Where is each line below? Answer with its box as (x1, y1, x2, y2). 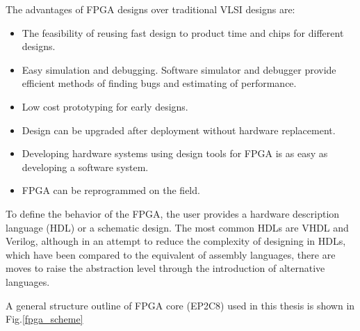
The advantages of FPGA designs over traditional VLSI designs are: (6, 2, 295, 16)
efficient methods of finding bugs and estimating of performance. (22, 76, 297, 90)
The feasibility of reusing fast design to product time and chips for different (22, 25, 344, 40)
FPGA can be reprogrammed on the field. (22, 183, 200, 197)
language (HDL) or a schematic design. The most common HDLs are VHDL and (6, 220, 349, 234)
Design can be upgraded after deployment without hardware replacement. (22, 122, 336, 137)
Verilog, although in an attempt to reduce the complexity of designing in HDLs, (6, 234, 346, 248)
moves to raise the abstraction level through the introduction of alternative (6, 261, 325, 275)
